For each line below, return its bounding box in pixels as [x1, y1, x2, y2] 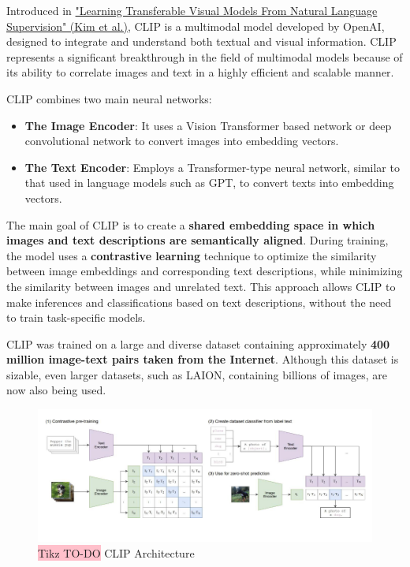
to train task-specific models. [6, 309, 146, 326]
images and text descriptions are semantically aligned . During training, [6, 232, 389, 248]
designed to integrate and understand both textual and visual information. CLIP [6, 33, 397, 50]
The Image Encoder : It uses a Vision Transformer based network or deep [24, 117, 392, 133]
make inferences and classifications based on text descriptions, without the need [6, 293, 392, 310]
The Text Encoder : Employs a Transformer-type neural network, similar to [24, 159, 400, 175]
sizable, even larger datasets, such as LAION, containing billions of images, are [6, 366, 388, 382]
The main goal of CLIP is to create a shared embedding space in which [6, 216, 375, 233]
